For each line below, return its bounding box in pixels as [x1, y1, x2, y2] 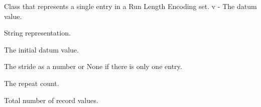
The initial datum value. [4, 44, 79, 54]
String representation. [4, 27, 71, 38]
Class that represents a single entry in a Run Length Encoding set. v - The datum [4, 1, 257, 11]
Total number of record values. [4, 94, 98, 105]
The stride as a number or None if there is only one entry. [4, 61, 182, 71]
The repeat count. [4, 77, 59, 88]
